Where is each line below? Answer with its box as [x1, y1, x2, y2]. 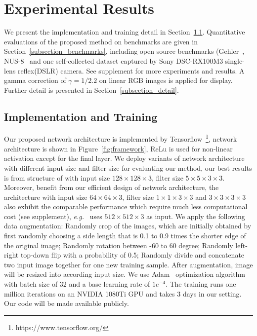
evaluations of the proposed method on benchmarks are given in [4, 36, 198, 46]
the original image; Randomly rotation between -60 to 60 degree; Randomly [4, 240, 233, 250]
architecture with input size [4, 191, 87, 202]
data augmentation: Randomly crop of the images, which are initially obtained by [4, 221, 252, 231]
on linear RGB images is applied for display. [99, 75, 233, 85]
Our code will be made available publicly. [4, 298, 129, 308]
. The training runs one [165, 279, 236, 289]
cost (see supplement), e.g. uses [4, 211, 102, 221]
